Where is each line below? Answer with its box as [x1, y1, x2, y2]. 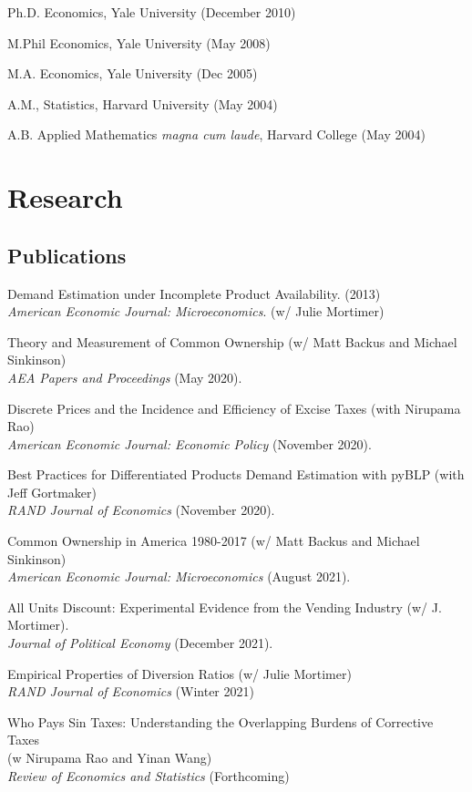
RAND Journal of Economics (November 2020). [7, 500, 275, 519]
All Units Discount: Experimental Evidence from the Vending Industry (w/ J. [7, 597, 442, 616]
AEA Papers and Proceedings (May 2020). [7, 367, 242, 386]
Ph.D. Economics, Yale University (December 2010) [7, 3, 296, 21]
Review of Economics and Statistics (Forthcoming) [7, 766, 290, 785]
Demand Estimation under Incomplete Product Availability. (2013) [7, 283, 381, 303]
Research [7, 179, 123, 216]
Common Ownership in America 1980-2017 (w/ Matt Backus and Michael [7, 531, 420, 550]
